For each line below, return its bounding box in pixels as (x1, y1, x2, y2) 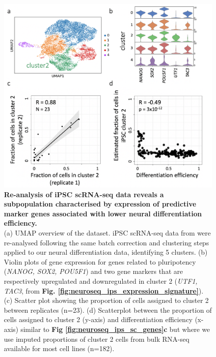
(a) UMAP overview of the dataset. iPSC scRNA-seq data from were (4, 228, 211, 238)
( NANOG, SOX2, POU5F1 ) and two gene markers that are (4, 266, 183, 276)
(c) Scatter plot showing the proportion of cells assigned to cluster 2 (4, 295, 209, 305)
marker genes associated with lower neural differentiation (4, 208, 202, 218)
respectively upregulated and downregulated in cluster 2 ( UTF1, (4, 276, 198, 286)
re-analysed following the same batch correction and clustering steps (4, 237, 209, 247)
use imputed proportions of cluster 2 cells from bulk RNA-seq (4, 333, 189, 344)
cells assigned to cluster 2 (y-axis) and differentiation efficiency (4, 314, 193, 325)
